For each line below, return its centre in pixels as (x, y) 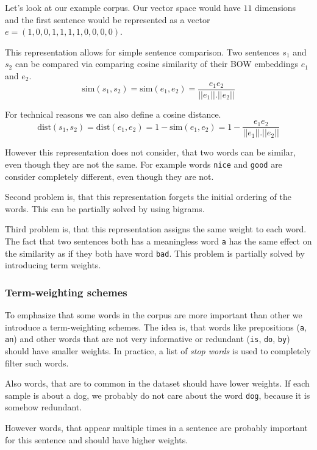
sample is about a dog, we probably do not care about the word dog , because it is (158, 395)
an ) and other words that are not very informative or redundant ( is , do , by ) (148, 339)
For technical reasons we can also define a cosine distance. (113, 114)
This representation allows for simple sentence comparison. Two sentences (142, 52)
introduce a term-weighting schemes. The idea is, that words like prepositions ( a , (156, 327)
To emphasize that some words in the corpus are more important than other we (154, 315)
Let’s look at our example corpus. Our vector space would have (123, 7)
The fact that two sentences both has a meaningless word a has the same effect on (158, 241)
